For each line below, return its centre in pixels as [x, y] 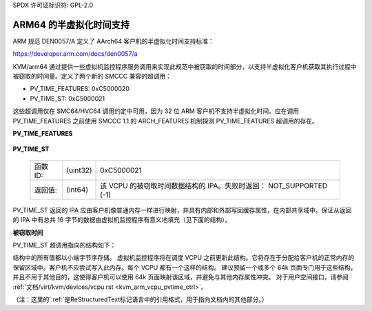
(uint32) [79, 170]
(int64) [77, 190]
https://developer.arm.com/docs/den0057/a [75, 54]
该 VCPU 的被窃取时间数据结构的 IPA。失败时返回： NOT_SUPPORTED [214, 185]
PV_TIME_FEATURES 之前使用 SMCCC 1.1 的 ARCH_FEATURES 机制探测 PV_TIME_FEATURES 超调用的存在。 [165, 121]
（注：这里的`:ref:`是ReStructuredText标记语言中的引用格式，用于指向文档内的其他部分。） [140, 299]
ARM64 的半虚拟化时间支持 [71, 24]
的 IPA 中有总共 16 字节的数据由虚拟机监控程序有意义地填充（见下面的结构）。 [122, 220]
